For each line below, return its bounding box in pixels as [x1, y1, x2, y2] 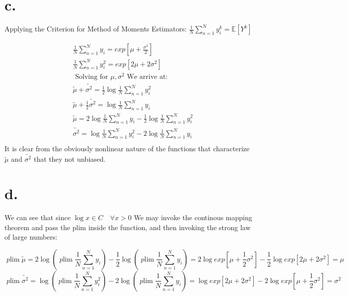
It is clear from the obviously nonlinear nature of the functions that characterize [4, 143, 250, 153]
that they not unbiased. [33, 154, 106, 164]
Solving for [75, 73, 108, 80]
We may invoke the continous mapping [134, 212, 252, 223]
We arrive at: [127, 73, 168, 80]
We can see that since [4, 212, 71, 223]
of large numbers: [4, 232, 57, 242]
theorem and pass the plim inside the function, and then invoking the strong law [4, 222, 251, 232]
